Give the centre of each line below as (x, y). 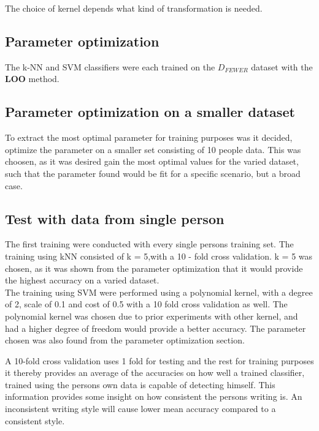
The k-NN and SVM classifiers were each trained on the (110, 66)
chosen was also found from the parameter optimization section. (125, 340)
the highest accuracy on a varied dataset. (82, 280)
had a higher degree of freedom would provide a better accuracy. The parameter (156, 328)
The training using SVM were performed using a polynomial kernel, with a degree (159, 292)
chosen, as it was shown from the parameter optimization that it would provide (154, 268)
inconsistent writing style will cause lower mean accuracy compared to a (140, 409)
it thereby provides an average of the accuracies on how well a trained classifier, (155, 373)
